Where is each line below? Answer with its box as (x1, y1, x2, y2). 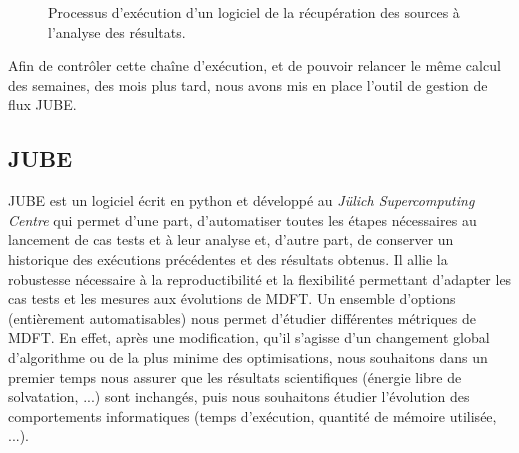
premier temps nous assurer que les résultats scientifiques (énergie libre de (8, 366, 462, 387)
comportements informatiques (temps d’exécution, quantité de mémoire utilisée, (8, 405, 497, 426)
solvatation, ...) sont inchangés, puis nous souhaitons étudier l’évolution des (8, 386, 470, 407)
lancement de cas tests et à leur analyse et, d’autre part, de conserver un (8, 229, 454, 250)
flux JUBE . (8, 94, 77, 115)
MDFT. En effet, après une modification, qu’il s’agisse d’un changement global (8, 327, 490, 348)
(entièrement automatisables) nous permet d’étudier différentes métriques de (8, 307, 476, 328)
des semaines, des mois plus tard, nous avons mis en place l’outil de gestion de (8, 74, 488, 95)
